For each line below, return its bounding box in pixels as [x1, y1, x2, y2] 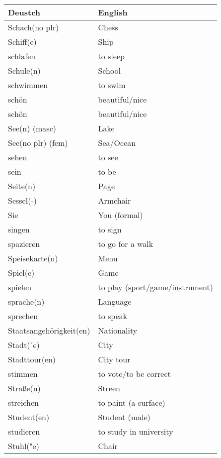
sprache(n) [8, 296, 45, 307]
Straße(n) [8, 382, 41, 394]
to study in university [98, 426, 173, 437]
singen [8, 224, 30, 235]
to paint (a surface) [98, 397, 165, 408]
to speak [98, 310, 128, 322]
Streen [98, 382, 120, 394]
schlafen [8, 50, 36, 62]
